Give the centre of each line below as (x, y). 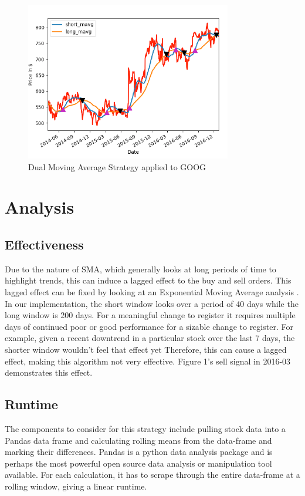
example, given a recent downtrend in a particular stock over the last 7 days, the (150, 338)
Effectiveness (44, 244)
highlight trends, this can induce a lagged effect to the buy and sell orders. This (148, 280)
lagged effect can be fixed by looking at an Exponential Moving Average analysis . (152, 291)
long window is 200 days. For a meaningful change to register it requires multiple (150, 315)
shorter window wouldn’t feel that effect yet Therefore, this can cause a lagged (146, 349)
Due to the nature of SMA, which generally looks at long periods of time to (140, 269)
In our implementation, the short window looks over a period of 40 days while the (152, 303)
